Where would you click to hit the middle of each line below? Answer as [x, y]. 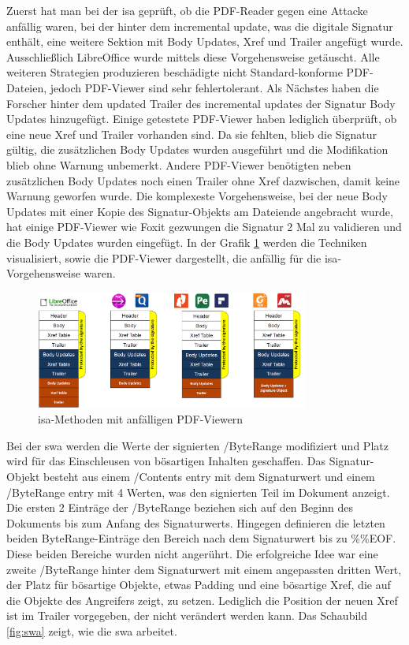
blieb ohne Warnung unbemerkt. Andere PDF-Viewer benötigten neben [179, 164]
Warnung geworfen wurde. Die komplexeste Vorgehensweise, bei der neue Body [197, 196]
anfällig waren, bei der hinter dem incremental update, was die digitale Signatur [200, 26]
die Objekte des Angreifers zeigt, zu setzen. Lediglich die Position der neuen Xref [202, 600]
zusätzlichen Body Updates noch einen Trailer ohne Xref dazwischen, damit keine [203, 180]
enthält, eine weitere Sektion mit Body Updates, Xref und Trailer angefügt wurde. [205, 41]
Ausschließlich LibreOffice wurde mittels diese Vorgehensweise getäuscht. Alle [193, 56]
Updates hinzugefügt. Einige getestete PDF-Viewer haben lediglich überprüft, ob [202, 119]
